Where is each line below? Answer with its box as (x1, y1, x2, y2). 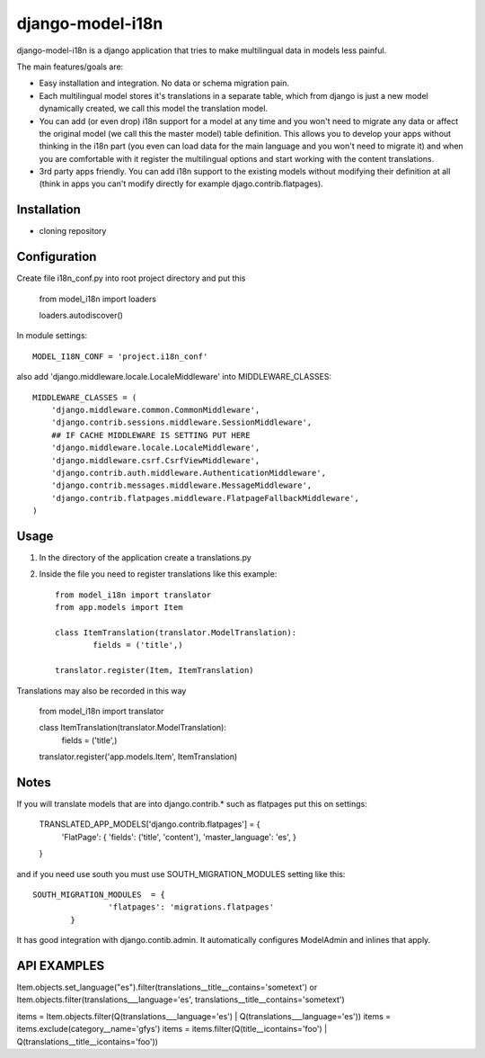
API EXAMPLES (16, 958, 105, 973)
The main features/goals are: (16, 61, 124, 72)
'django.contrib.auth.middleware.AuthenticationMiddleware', (50, 468, 327, 478)
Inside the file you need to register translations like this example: (39, 569, 278, 579)
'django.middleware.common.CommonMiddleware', (50, 405, 260, 415)
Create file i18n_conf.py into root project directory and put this (16, 273, 246, 283)
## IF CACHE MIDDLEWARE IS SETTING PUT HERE (50, 430, 251, 440)
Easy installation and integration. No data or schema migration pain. (39, 77, 289, 89)
